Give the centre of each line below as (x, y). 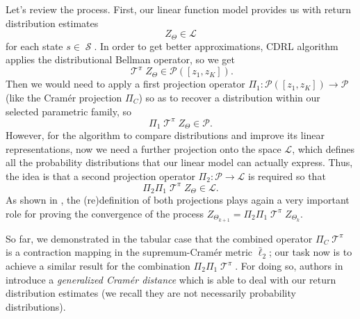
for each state (34, 46)
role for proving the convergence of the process (105, 213)
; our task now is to (310, 252)
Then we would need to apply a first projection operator (125, 84)
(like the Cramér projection (64, 97)
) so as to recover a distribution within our (229, 97)
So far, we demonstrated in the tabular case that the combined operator (159, 238)
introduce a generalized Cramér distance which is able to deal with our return (171, 279)
